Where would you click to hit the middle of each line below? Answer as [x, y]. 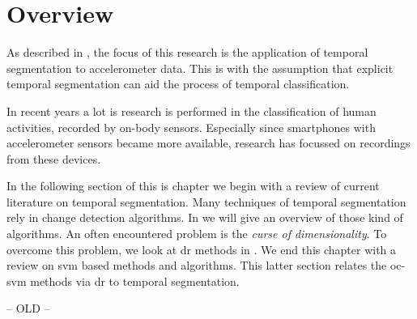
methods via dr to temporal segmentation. [135, 281]
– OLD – [28, 308]
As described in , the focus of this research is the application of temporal [187, 52]
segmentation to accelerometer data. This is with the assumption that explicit [200, 68]
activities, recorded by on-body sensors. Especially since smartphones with [191, 127]
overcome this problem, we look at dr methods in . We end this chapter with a [202, 249]
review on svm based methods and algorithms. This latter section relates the [197, 265]
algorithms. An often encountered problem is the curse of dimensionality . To [197, 234]
